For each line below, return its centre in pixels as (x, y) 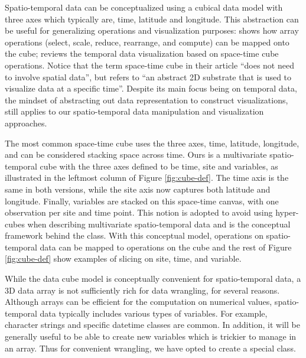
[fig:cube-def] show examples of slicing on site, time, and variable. (123, 258)
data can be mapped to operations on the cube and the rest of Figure (166, 247)
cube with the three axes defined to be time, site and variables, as (159, 166)
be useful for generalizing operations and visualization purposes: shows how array (152, 30)
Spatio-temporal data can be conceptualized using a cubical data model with (144, 7)
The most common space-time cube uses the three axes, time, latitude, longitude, (152, 143)
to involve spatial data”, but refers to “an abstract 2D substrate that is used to (148, 77)
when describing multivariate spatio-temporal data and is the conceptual (159, 224)
